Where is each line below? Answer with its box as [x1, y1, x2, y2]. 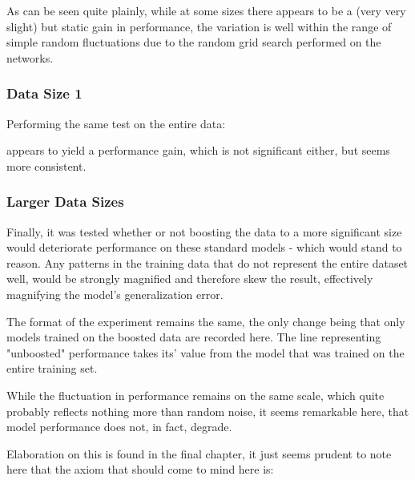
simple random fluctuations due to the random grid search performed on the [6, 34, 381, 50]
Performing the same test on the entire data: [6, 115, 226, 131]
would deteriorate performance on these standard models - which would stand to [6, 239, 402, 256]
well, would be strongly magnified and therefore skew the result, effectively [6, 270, 373, 287]
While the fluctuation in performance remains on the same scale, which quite [6, 386, 385, 403]
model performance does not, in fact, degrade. [6, 418, 232, 435]
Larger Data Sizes [6, 192, 124, 212]
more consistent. [6, 157, 87, 174]
